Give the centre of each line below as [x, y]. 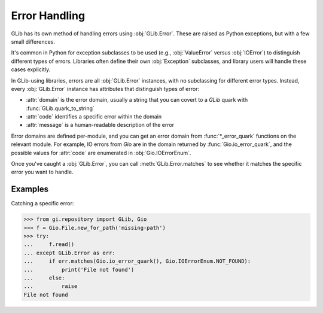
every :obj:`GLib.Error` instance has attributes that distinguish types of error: [105, 89]
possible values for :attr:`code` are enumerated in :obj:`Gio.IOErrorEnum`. [101, 153]
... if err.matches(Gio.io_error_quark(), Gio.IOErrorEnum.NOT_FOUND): [137, 261]
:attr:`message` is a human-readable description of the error [100, 125]
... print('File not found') [79, 270]
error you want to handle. [42, 172]
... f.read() [49, 244]
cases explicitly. [31, 69]
